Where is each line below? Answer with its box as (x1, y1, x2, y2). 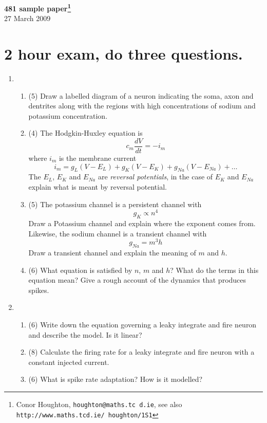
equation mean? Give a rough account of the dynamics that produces (28, 274, 246, 285)
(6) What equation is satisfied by (28, 264, 132, 275)
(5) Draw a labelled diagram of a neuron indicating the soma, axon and (28, 90, 254, 101)
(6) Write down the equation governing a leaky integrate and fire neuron (28, 319, 257, 330)
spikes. (28, 284, 49, 295)
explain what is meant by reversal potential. (28, 181, 167, 192)
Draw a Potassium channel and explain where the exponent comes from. (28, 218, 256, 229)
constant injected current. (28, 356, 109, 367)
